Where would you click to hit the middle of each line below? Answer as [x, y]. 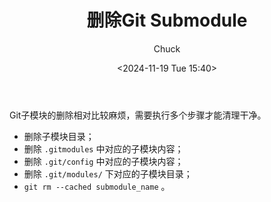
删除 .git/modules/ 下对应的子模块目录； [108, 173]
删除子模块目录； [59, 136]
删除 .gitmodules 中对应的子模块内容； [103, 148]
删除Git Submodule [167, 20]
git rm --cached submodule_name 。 [97, 186]
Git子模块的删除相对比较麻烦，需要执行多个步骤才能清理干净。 [138, 115]
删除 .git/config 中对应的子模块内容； [103, 161]
